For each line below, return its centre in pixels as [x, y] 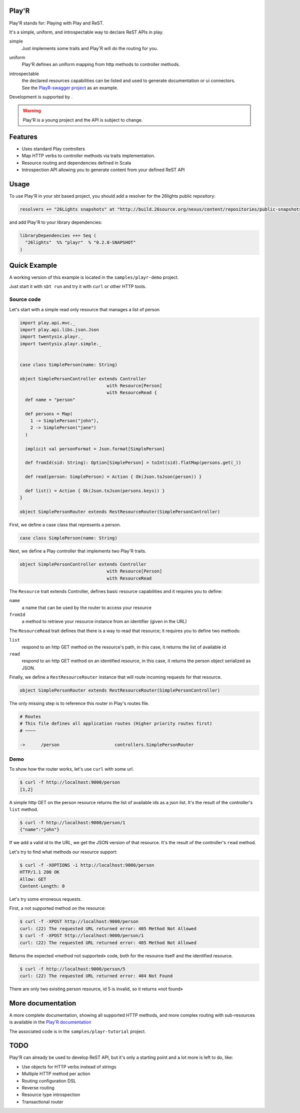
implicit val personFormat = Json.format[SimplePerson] [95, 449]
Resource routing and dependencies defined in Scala [76, 163]
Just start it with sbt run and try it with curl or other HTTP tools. [78, 287]
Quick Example [33, 265]
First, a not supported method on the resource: [57, 908]
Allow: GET [33, 879]
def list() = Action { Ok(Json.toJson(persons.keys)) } [95, 491]
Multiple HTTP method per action [56, 1074]
